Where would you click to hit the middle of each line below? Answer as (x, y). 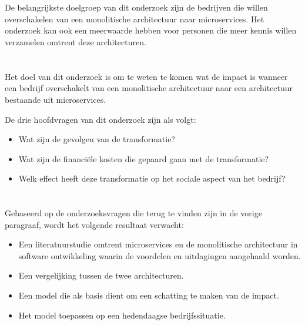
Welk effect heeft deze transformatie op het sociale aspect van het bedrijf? (152, 178)
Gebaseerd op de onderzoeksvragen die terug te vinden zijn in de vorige (133, 213)
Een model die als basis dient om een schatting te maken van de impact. (149, 295)
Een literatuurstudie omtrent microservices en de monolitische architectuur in (158, 244)
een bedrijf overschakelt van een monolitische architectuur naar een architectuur (149, 88)
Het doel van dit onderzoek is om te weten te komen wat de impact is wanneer (146, 76)
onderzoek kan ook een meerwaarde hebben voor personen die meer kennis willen (151, 30)
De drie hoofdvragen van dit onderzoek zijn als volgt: (100, 119)
